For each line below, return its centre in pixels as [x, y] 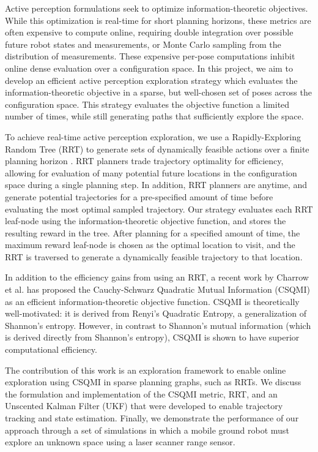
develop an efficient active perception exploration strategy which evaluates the [151, 80]
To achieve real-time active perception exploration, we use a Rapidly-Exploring [153, 136]
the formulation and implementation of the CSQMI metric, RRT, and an [141, 394]
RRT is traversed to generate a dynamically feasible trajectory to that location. [154, 256]
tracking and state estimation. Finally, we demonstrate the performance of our [152, 418]
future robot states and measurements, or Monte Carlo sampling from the [143, 44]
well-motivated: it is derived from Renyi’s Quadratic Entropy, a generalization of [156, 313]
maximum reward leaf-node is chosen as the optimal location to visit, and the [150, 245]
